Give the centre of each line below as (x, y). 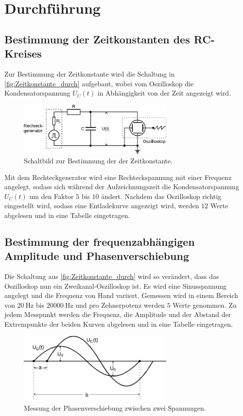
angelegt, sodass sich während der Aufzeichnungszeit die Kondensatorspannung (122, 187)
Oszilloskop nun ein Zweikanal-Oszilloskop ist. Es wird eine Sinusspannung (116, 286)
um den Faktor (52, 196)
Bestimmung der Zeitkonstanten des (97, 39)
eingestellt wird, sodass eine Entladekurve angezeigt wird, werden (102, 206)
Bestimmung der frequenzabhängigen (100, 241)
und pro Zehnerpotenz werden (120, 305)
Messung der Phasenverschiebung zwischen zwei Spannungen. (115, 407)
